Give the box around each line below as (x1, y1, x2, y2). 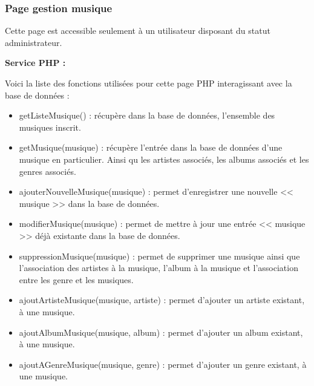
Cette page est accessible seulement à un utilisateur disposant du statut (5, 24, 270, 37)
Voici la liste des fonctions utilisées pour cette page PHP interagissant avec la (5, 77, 292, 89)
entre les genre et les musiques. (19, 273, 134, 286)
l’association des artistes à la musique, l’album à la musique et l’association (19, 261, 298, 274)
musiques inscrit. (19, 120, 81, 133)
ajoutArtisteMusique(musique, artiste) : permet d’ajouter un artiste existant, (19, 293, 305, 306)
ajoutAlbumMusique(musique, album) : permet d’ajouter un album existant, (19, 325, 303, 338)
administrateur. (5, 36, 62, 48)
